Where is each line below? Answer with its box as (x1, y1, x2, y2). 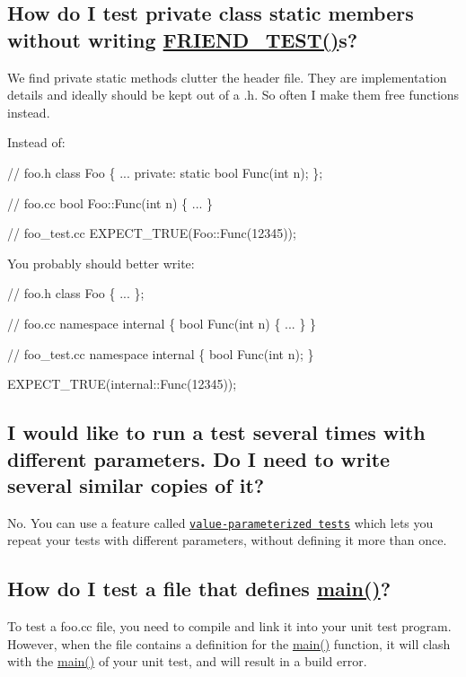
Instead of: (7, 133, 66, 152)
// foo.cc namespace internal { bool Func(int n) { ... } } (7, 313, 317, 332)
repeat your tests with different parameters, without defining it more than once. (7, 531, 447, 550)
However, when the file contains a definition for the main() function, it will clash (7, 634, 451, 653)
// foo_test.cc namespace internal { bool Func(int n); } (7, 344, 314, 363)
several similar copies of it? (7, 470, 265, 498)
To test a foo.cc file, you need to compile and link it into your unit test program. (7, 617, 452, 636)
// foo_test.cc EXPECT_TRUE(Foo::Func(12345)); (7, 224, 296, 242)
